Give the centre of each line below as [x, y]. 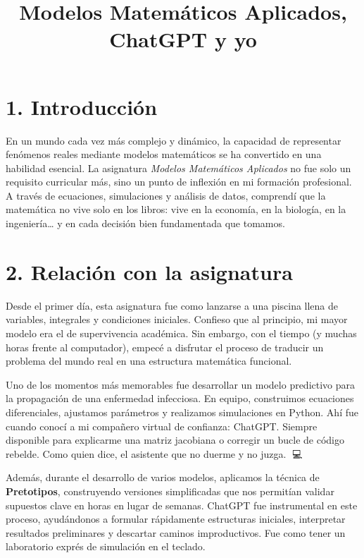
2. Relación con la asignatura [149, 271]
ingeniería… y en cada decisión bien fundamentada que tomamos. [145, 223]
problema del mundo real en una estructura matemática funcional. [149, 361]
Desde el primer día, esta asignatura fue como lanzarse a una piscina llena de [172, 305]
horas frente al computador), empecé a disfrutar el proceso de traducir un [165, 347]
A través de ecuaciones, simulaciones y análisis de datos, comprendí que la [166, 195]
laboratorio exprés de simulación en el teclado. [106, 546]
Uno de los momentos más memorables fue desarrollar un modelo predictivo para [181, 384]
